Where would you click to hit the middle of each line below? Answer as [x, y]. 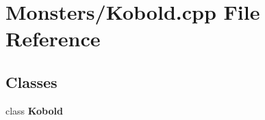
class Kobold [34, 110]
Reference [53, 39]
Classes [31, 81]
